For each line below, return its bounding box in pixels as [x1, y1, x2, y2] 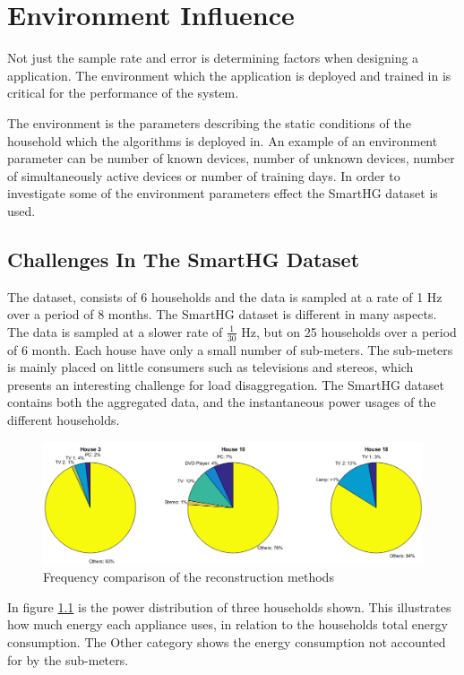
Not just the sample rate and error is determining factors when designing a [7, 48, 419, 67]
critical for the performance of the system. [7, 83, 239, 102]
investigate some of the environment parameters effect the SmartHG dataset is [7, 184, 438, 203]
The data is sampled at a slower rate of [7, 322, 223, 341]
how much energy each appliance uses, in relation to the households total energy [7, 615, 448, 634]
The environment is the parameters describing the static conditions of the [7, 113, 411, 132]
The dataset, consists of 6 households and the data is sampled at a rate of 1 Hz [7, 287, 443, 306]
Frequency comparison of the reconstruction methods [43, 567, 334, 586]
